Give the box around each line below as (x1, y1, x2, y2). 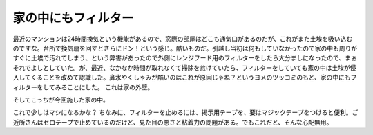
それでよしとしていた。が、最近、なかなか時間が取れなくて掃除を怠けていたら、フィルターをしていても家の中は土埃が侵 (12, 63, 356, 72)
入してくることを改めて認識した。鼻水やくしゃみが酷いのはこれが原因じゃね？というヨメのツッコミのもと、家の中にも (12, 73, 352, 82)
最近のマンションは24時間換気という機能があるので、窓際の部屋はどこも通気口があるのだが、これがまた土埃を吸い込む (12, 35, 353, 43)
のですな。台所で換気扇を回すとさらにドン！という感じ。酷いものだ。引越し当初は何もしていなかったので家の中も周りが (12, 44, 358, 52)
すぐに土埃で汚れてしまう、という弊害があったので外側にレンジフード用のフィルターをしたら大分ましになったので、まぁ (12, 54, 357, 62)
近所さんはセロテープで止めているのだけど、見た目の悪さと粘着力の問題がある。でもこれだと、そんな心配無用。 (12, 118, 333, 126)
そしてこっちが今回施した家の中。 (12, 96, 110, 104)
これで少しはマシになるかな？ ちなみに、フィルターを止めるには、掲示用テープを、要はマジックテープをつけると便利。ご (12, 108, 358, 117)
